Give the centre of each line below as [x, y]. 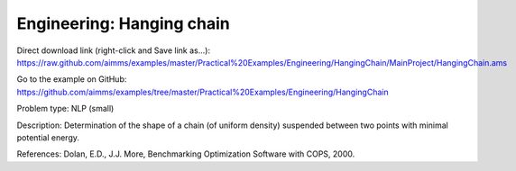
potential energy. [48, 137]
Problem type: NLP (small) [65, 109]
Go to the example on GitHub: [72, 79]
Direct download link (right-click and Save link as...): [114, 50]
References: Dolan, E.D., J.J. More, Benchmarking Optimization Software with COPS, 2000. [186, 154]
